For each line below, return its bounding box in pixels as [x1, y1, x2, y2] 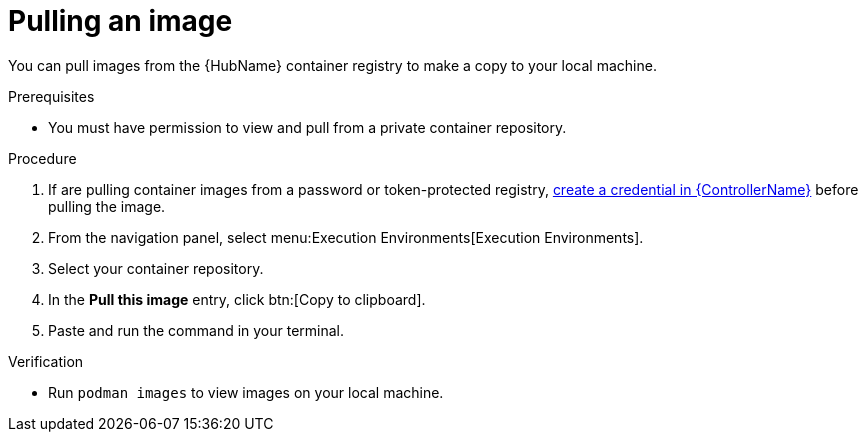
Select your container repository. [48, 259, 264, 277]
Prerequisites [8, 87, 95, 105]
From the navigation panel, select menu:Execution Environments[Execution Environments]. [48, 228, 644, 246]
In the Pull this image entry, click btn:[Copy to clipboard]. [48, 290, 426, 308]
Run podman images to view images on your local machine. [48, 383, 444, 401]
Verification [8, 352, 84, 370]
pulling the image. [48, 197, 166, 215]
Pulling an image [8, 4, 233, 38]
